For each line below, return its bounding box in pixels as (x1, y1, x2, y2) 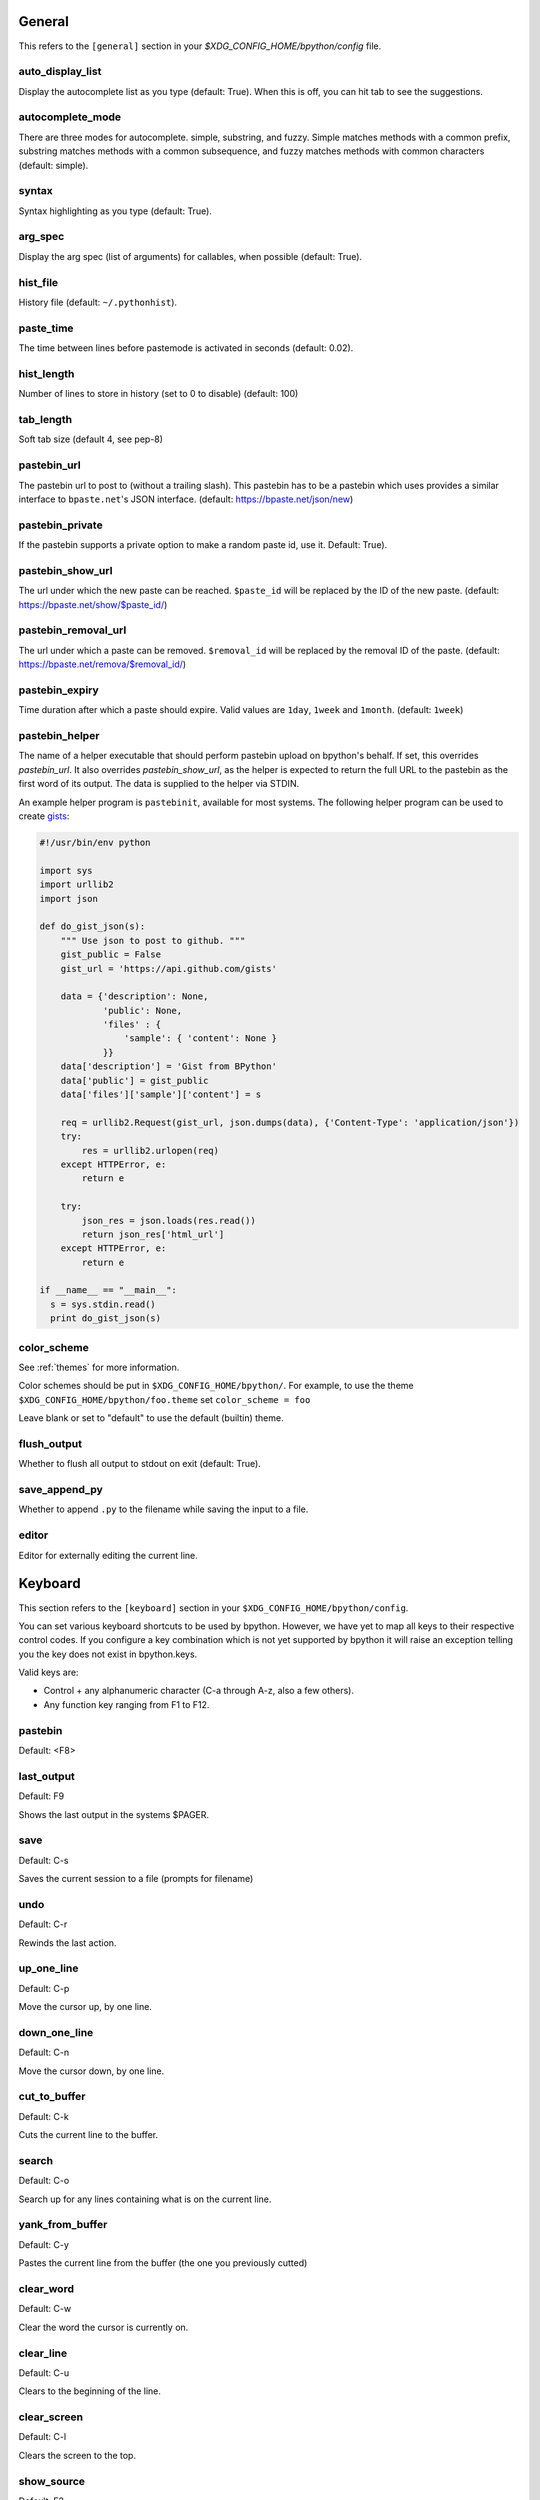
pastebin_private (18, 518, 104, 532)
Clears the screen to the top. (18, 2449, 137, 2461)
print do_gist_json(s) (50, 1313, 162, 1324)
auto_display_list (18, 65, 102, 79)
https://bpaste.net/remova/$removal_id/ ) (18, 658, 187, 670)
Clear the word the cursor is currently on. (18, 2321, 189, 2333)
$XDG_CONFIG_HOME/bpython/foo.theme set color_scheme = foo (18, 1393, 311, 1405)
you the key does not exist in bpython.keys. (18, 1648, 198, 1660)
